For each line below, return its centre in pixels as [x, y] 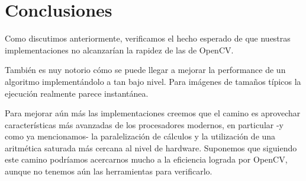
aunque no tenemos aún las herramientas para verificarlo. [109, 171]
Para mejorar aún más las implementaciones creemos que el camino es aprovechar [153, 113]
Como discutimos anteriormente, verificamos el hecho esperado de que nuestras [148, 38]
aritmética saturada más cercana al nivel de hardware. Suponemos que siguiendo [151, 147]
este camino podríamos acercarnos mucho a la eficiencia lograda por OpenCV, [146, 159]
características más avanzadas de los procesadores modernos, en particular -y [144, 124]
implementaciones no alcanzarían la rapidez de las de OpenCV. [119, 50]
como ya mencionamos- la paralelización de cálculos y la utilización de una [140, 136]
